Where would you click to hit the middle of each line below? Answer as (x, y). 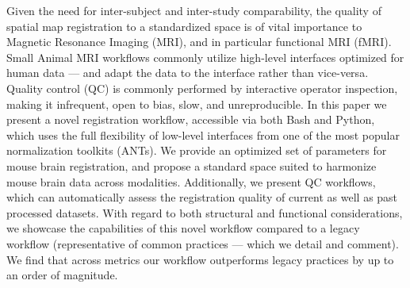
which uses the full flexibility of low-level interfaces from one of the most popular (203, 134)
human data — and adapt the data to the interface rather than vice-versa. (188, 73)
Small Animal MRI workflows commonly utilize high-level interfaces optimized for (205, 57)
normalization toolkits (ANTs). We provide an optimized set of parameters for (197, 150)
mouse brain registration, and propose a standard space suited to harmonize (192, 165)
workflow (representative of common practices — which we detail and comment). (203, 243)
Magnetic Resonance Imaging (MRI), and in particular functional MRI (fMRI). (199, 42)
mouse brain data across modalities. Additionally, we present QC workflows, (191, 181)
